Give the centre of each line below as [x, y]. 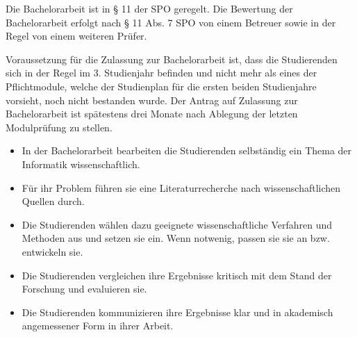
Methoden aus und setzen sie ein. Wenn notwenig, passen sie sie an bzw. [176, 238]
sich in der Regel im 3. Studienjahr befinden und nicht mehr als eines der [161, 73]
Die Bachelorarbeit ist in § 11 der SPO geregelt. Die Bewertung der [149, 8]
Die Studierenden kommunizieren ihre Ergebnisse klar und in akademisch [177, 312]
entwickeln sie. [52, 251]
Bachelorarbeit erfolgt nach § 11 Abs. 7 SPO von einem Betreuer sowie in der [171, 22]
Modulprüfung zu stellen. [59, 127]
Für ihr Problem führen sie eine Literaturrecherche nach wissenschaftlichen [181, 187]
